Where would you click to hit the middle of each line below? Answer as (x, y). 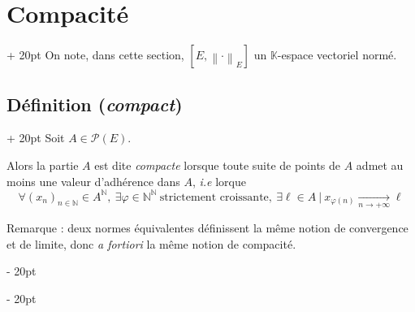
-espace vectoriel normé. (337, 55)
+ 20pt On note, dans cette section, (95, 55)
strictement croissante (214, 197)
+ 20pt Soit (36, 138)
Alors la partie (43, 165)
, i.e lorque (219, 181)
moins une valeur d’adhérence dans (93, 181)
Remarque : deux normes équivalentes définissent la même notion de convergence (207, 227)
